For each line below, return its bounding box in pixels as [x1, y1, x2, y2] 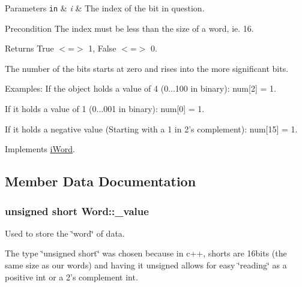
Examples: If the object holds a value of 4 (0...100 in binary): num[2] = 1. [5, 82, 276, 95]
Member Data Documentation [5, 172, 196, 191]
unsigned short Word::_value [5, 203, 149, 218]
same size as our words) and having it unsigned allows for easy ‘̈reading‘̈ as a [5, 259, 287, 271]
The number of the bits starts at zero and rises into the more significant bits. [5, 62, 289, 74]
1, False [88, 42, 116, 55]
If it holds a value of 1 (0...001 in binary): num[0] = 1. [5, 102, 205, 115]
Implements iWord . [5, 143, 75, 155]
